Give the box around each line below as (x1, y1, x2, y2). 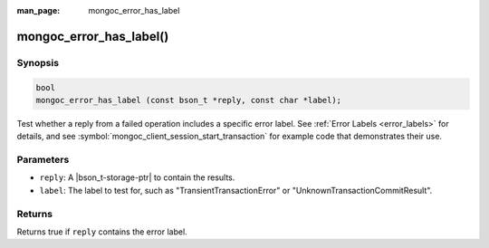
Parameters (16, 154, 70, 167)
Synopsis (16, 56, 59, 69)
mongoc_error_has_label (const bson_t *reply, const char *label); (35, 95, 342, 105)
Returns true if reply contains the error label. (16, 226, 187, 237)
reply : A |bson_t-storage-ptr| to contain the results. (39, 172, 235, 183)
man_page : (16, 5, 61, 15)
